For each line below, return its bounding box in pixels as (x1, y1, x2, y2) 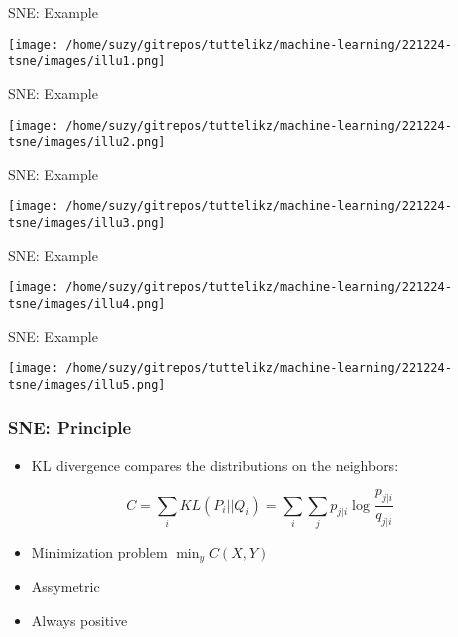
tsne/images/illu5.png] (8, 377, 166, 392)
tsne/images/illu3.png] (8, 216, 166, 231)
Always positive (31, 609, 128, 630)
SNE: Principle (8, 415, 132, 440)
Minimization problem (31, 541, 168, 562)
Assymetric (31, 576, 100, 597)
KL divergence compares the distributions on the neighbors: (31, 454, 399, 475)
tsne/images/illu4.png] (8, 296, 166, 311)
